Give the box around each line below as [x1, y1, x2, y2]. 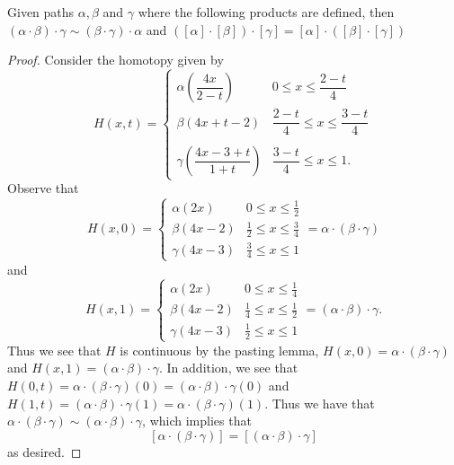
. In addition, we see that [159, 358, 298, 377]
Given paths [7, 3, 75, 21]
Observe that [7, 179, 79, 197]
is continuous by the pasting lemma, [120, 340, 319, 359]
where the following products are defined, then [138, 3, 395, 21]
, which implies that [142, 411, 252, 430]
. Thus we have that [264, 393, 375, 412]
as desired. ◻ [7, 442, 82, 461]
